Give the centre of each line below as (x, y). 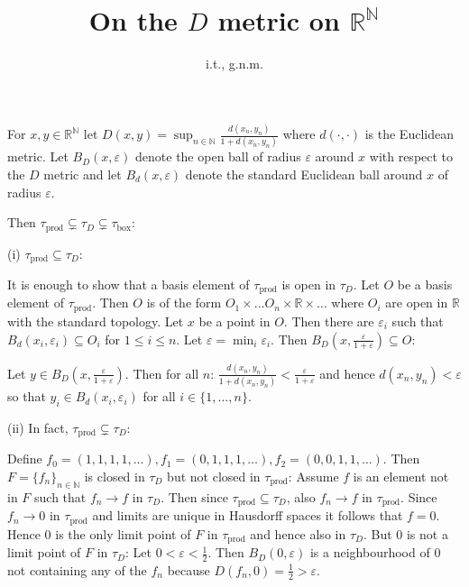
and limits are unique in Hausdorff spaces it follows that (248, 515)
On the (133, 20)
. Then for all (162, 373)
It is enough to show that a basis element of (129, 284)
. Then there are (329, 321)
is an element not (401, 476)
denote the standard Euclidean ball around (304, 174)
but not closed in (214, 476)
